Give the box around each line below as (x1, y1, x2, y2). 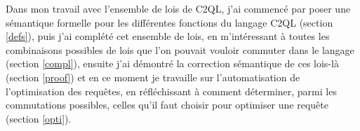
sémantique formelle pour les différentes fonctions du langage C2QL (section (6, 15, 333, 29)
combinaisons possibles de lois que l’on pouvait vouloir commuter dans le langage (6, 42, 354, 57)
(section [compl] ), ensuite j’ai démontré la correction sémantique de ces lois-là (6, 56, 339, 71)
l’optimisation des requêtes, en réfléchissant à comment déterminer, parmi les (6, 83, 337, 98)
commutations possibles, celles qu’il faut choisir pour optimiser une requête (6, 97, 328, 112)
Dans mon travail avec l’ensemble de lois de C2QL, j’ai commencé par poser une (6, 1, 351, 15)
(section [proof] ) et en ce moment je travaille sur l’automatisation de (6, 69, 300, 84)
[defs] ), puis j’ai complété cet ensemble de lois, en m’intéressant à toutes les (6, 29, 330, 43)
